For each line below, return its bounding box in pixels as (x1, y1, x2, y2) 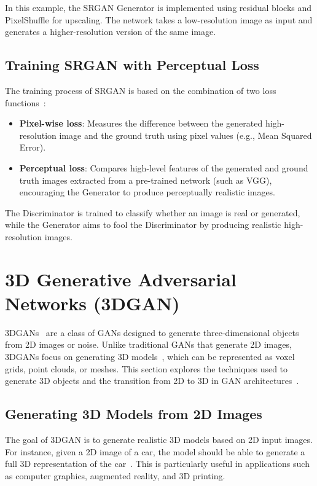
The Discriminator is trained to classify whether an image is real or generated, (5, 206, 300, 219)
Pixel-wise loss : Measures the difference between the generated (19, 117, 263, 130)
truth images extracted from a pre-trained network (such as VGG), (19, 173, 272, 186)
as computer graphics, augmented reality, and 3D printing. (5, 469, 225, 482)
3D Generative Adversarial (5, 266, 237, 291)
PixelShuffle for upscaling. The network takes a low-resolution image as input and (5, 13, 313, 26)
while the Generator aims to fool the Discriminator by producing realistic (5, 218, 281, 231)
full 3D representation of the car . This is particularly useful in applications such (5, 457, 310, 470)
